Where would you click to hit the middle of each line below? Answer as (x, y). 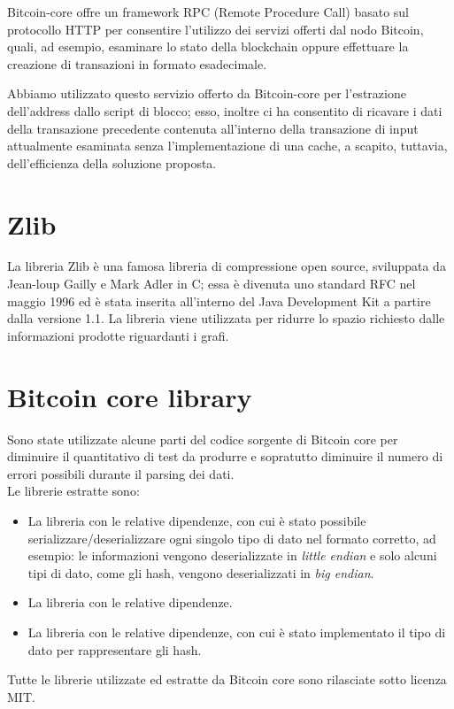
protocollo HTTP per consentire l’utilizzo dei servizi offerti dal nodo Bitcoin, (215, 29)
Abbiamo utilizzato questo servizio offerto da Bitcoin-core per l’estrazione (207, 93)
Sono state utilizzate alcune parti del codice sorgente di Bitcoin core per (203, 439)
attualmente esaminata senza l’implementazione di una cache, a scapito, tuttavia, (227, 146)
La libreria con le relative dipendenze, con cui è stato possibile (197, 520)
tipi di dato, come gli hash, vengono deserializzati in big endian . (201, 572)
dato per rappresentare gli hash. (115, 649)
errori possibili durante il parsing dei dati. (121, 473)
